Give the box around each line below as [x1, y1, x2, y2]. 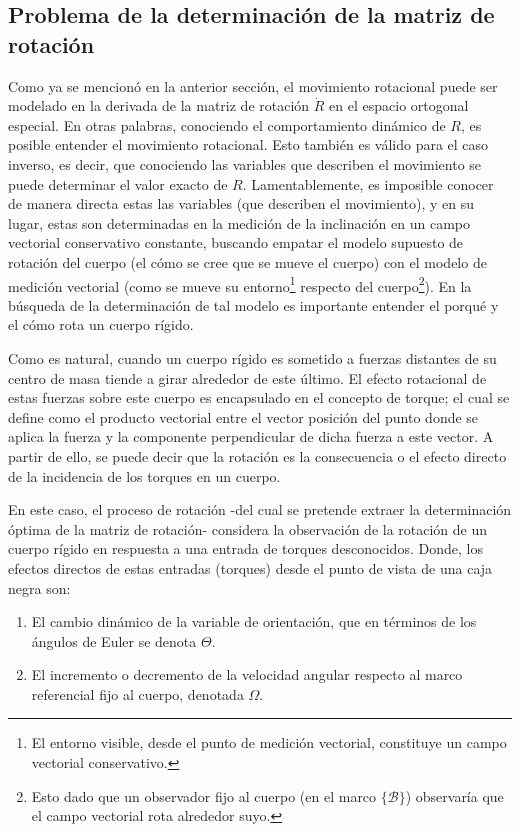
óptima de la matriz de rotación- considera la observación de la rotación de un [8, 518, 488, 539]
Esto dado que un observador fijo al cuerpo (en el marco [31, 785, 377, 806]
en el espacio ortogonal [329, 95, 469, 116]
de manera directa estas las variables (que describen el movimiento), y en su [8, 193, 475, 214]
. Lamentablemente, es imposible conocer [242, 173, 494, 194]
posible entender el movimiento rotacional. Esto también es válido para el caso [8, 134, 489, 155]
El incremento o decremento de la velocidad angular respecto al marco [31, 664, 463, 685]
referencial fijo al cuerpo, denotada [31, 683, 244, 704]
